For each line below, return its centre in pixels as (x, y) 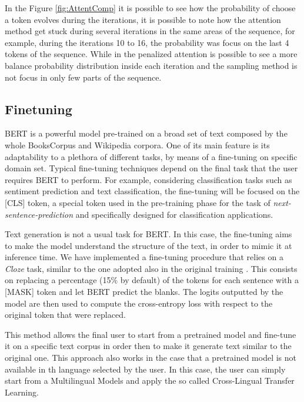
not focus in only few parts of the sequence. (83, 77)
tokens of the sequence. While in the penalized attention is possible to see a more (151, 54)
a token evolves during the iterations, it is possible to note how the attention (143, 19)
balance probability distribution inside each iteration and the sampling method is (151, 65)
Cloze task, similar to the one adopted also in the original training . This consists (151, 268)
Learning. (22, 392)
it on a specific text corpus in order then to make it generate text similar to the (148, 346)
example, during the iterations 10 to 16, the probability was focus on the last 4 (147, 42)
